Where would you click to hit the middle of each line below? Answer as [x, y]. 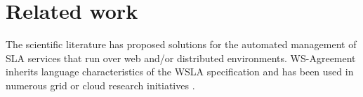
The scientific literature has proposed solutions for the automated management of [181, 44]
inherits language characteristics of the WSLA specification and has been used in [180, 72]
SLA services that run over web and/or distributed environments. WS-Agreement [181, 58]
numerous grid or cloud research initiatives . [100, 85]
